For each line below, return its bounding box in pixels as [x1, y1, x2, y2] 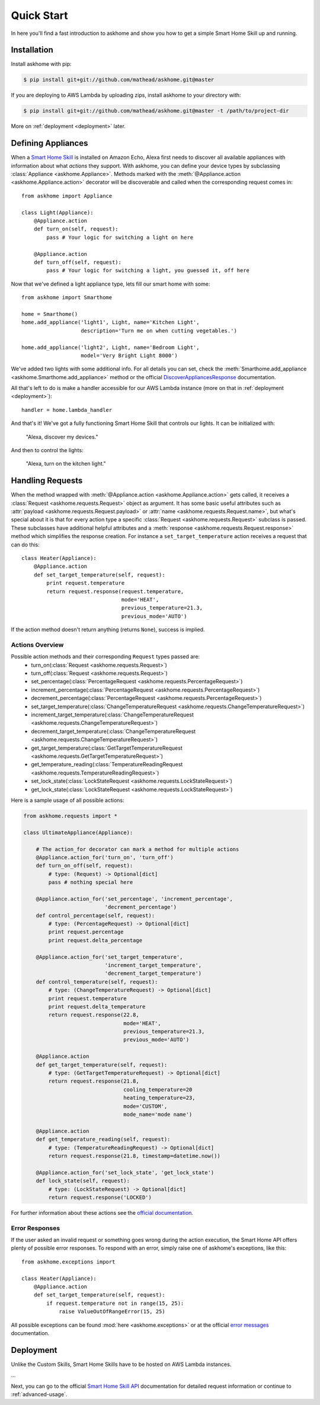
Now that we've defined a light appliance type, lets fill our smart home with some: [11, 280, 210, 287]
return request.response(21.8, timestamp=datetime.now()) [48, 1153, 220, 1159]
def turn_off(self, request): [33, 258, 121, 265]
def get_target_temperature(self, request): [36, 1061, 168, 1068]
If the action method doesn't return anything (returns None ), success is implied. [11, 626, 205, 633]
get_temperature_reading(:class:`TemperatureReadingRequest [31, 761, 183, 768]
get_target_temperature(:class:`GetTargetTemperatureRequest [31, 744, 183, 751]
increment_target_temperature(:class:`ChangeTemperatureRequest [31, 711, 194, 718]
